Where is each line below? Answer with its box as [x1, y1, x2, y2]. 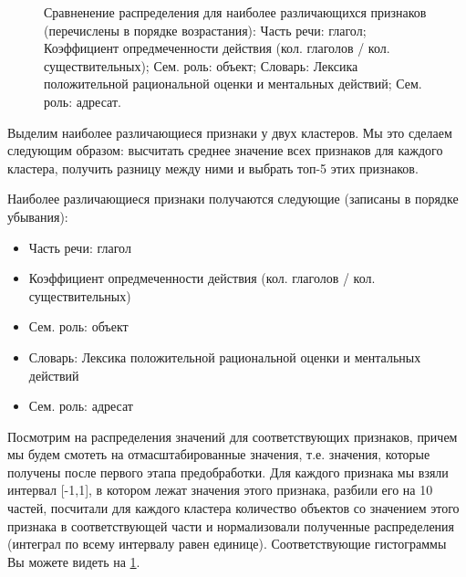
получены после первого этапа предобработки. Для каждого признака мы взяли [7, 462, 449, 481]
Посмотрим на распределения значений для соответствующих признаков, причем [7, 426, 458, 446]
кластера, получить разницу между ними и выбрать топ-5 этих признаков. [7, 158, 419, 177]
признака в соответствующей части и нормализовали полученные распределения [7, 516, 455, 535]
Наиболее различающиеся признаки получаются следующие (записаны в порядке [7, 189, 459, 208]
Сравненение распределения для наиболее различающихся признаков [44, 3, 427, 21]
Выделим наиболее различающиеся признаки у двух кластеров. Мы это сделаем [7, 122, 452, 142]
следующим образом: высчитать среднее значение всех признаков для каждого [7, 141, 443, 160]
